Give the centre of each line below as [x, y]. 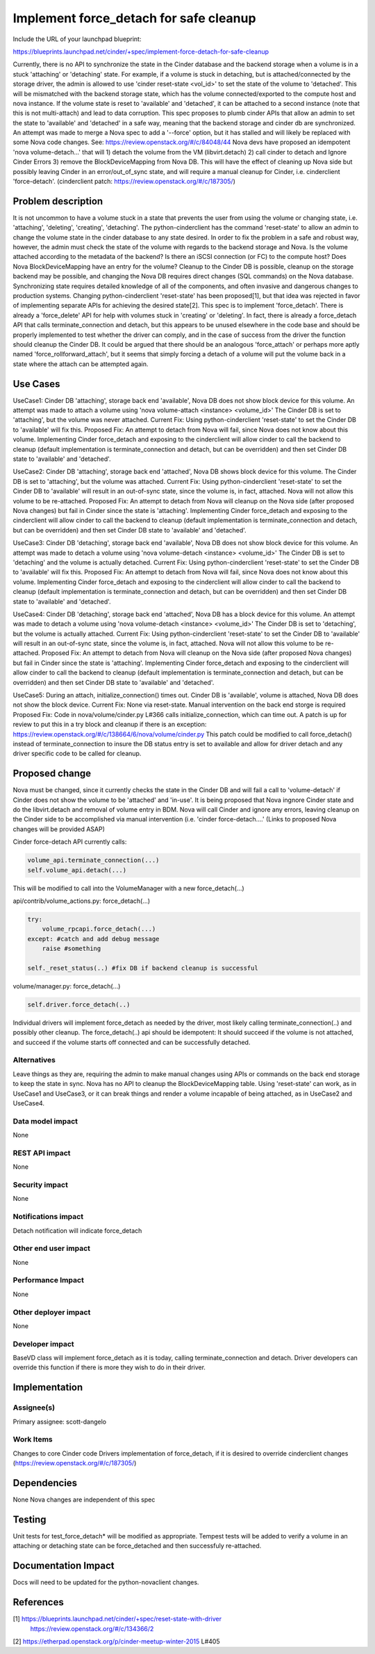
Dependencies [45, 1483]
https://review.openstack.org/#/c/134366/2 [92, 1628]
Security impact [41, 1185]
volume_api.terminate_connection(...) [93, 860]
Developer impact [43, 1344]
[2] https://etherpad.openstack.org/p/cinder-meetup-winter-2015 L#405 [116, 1641]
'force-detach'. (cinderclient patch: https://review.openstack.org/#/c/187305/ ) [124, 182]
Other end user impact [51, 1248]
